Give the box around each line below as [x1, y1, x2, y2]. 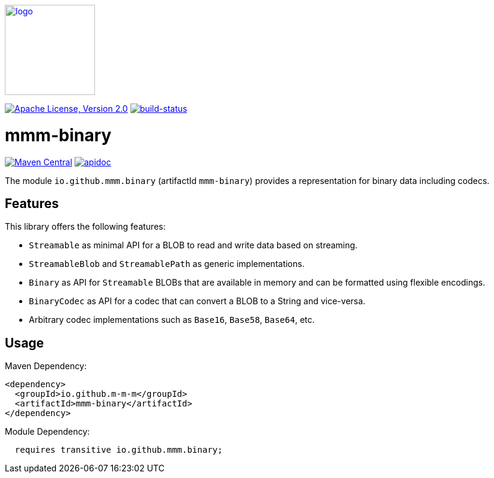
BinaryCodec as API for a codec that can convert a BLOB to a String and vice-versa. [29, 296, 365, 307]
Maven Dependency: [5, 361, 87, 372]
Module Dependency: [5, 426, 90, 437]
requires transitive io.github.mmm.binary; [14, 445, 223, 455]
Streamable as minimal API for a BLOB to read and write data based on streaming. [29, 240, 358, 251]
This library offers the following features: [5, 221, 166, 232]
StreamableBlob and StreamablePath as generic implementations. [29, 259, 305, 269]
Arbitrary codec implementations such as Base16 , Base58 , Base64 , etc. [29, 314, 315, 325]
